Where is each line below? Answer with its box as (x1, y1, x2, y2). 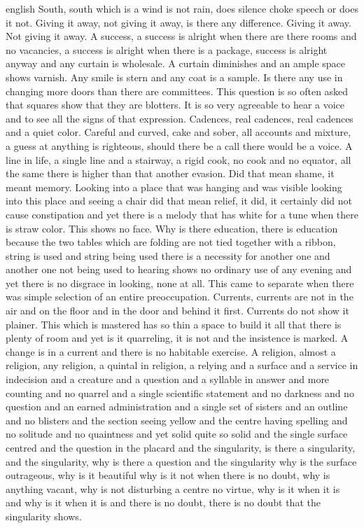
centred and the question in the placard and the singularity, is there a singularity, (6, 440, 356, 454)
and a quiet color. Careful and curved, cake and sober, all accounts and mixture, (6, 125, 351, 139)
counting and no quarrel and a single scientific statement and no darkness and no (6, 385, 354, 400)
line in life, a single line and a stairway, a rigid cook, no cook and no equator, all (6, 152, 351, 167)
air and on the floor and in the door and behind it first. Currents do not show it (6, 303, 349, 318)
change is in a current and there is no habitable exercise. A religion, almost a (6, 344, 336, 359)
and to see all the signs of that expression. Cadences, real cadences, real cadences (6, 111, 353, 125)
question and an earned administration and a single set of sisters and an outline (6, 399, 348, 414)
